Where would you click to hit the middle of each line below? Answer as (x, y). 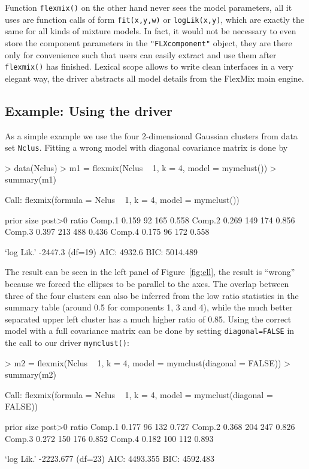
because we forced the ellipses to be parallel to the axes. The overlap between (147, 284)
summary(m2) (31, 374)
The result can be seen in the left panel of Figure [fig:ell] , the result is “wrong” (150, 272)
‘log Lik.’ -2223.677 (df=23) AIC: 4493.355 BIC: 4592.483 (110, 458)
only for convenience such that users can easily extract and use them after (141, 54)
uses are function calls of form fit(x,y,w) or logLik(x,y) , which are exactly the (154, 19)
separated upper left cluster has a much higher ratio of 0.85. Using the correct (148, 319)
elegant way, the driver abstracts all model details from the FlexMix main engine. (154, 78)
